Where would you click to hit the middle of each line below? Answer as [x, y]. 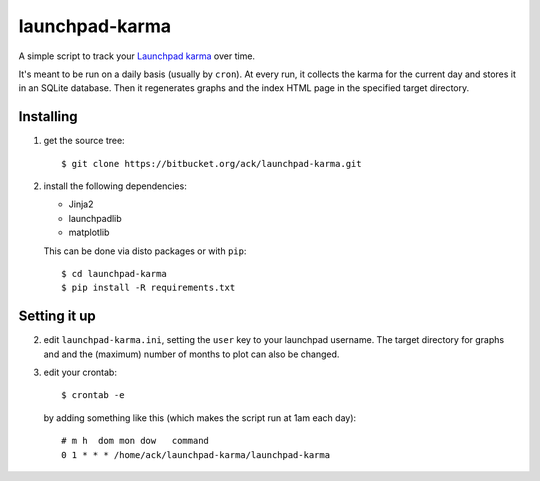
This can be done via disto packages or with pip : [145, 251]
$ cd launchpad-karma [114, 273]
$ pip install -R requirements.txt [148, 288]
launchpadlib [95, 218]
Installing [48, 116]
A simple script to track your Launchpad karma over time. [136, 56]
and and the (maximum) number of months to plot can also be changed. [191, 354]
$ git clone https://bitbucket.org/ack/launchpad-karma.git [211, 163]
